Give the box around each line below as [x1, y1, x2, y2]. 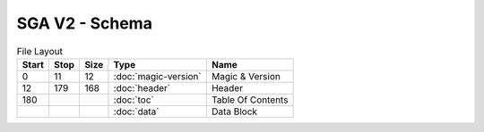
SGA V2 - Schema [16, 13, 152, 33]
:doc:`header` [113, 81, 170, 94]
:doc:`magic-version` [113, 70, 202, 82]
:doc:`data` [113, 105, 160, 118]
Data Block [211, 105, 258, 118]
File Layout [16, 45, 63, 57]
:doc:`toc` [113, 94, 154, 106]
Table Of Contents [211, 94, 289, 106]
